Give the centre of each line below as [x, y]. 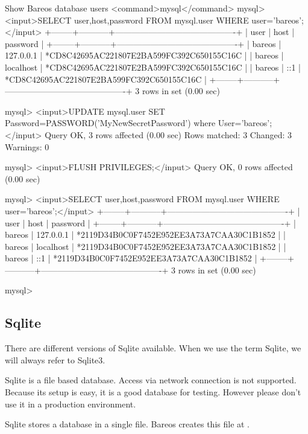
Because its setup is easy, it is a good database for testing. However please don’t [153, 392]
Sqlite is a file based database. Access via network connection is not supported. [151, 380]
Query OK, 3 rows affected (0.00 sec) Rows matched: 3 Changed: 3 [168, 134]
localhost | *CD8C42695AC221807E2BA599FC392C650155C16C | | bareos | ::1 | [153, 67]
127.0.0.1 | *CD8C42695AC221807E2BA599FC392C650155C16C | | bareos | [144, 55]
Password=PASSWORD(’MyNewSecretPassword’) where [110, 123]
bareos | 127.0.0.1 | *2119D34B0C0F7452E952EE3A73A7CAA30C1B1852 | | [145, 235]
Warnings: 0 [27, 146]
